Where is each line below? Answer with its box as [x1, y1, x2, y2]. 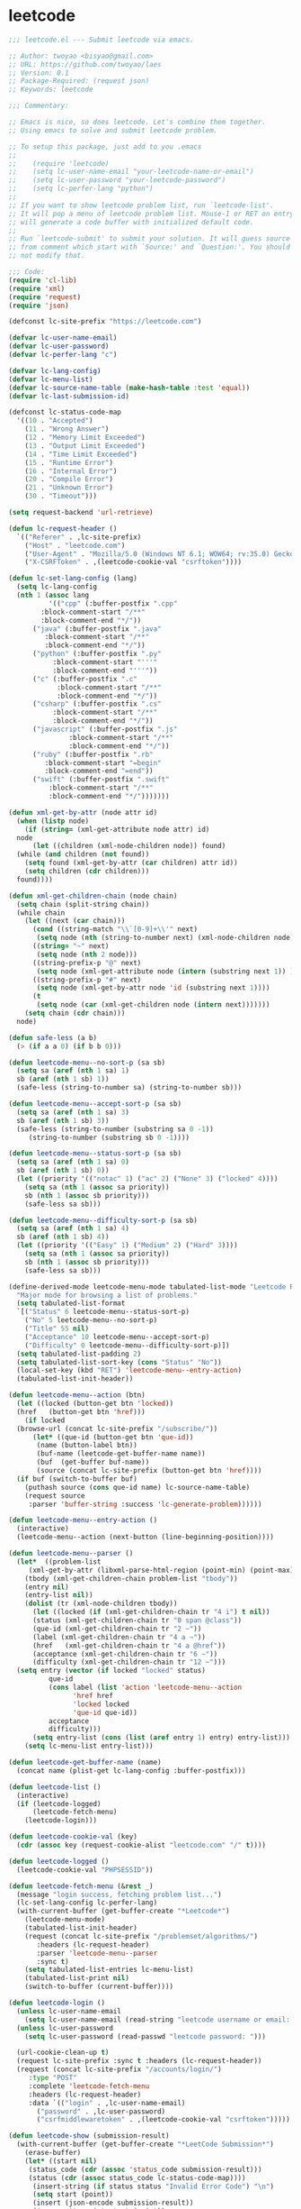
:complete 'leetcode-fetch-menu [28, 2081, 150, 2091]
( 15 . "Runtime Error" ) [24, 458, 114, 467]
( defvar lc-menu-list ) [8, 375, 93, 384]
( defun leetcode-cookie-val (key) [8, 1832, 138, 1841]
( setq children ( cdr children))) [24, 867, 150, 876]
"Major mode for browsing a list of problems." [16, 1291, 199, 1300]
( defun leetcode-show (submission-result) [8, 2131, 170, 2141]
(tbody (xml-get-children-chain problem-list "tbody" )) [24, 1574, 239, 1583]
